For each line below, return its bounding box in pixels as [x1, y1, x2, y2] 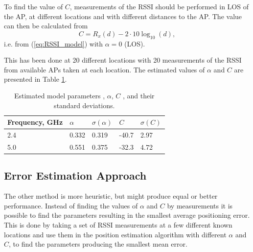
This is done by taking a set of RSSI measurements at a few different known [4, 219, 232, 229]
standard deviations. [54, 100, 115, 110]
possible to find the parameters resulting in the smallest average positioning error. [4, 210, 250, 220]
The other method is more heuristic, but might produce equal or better [4, 191, 218, 201]
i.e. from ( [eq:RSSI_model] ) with [4, 38, 103, 48]
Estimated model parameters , [14, 90, 105, 100]
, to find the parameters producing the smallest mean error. [9, 239, 187, 249]
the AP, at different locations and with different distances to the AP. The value [4, 11, 242, 21]
